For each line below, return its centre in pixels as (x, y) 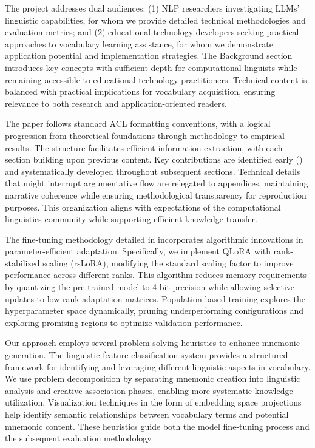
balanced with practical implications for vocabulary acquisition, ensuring (140, 91)
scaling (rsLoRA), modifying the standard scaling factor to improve (168, 263)
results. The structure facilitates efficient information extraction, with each (144, 147)
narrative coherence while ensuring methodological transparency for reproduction (156, 195)
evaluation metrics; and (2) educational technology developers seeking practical (152, 32)
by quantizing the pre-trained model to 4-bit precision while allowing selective (150, 287)
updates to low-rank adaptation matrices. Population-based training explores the (155, 298)
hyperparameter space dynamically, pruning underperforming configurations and (154, 311)
